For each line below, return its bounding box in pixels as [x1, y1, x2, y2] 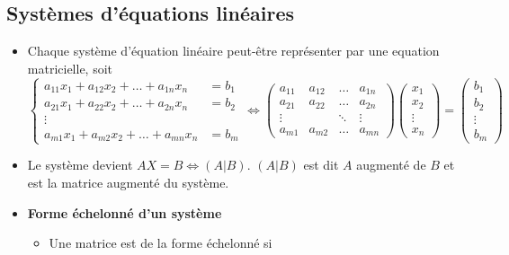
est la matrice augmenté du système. [27, 172, 229, 191]
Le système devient [27, 155, 133, 174]
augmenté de [356, 155, 426, 174]
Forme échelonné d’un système [27, 203, 222, 222]
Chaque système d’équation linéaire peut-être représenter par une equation [27, 41, 440, 60]
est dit [303, 155, 339, 174]
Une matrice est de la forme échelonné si [49, 233, 272, 252]
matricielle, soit [27, 58, 113, 77]
